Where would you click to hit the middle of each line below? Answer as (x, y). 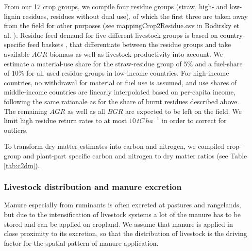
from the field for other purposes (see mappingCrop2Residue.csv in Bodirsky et (122, 25)
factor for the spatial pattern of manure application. (81, 243)
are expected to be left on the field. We (184, 111)
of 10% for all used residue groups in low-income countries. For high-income (117, 73)
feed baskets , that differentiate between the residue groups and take (129, 44)
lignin (12, 16)
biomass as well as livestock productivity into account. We (136, 54)
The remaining (26, 111)
